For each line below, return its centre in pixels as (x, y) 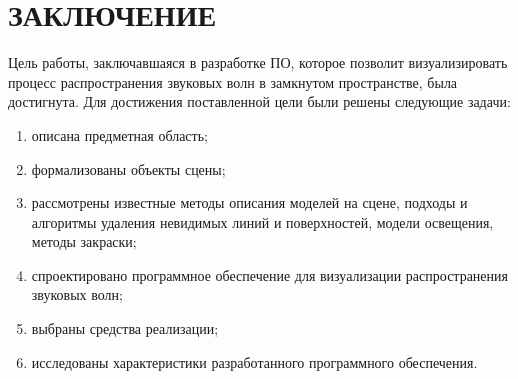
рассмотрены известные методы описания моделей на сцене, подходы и (249, 202)
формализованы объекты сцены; (128, 168)
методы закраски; (84, 241)
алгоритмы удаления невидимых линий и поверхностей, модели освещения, (262, 221)
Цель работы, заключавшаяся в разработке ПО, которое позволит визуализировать (258, 62)
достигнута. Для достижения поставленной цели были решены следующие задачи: (259, 101)
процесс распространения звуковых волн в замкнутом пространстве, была (233, 81)
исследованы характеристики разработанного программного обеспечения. (254, 361)
